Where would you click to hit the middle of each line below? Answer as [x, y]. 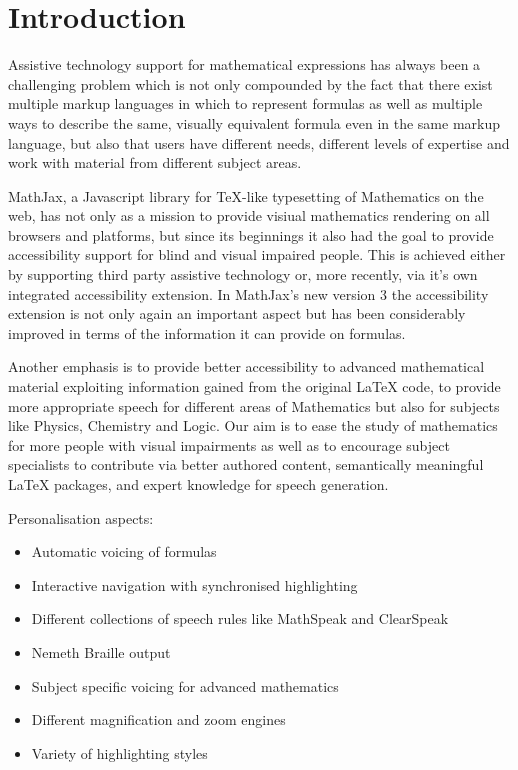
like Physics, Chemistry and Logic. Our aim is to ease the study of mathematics [253, 425]
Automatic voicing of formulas [124, 551]
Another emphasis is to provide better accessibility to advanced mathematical [246, 366]
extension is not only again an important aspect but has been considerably [237, 313]
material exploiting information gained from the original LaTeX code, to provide [254, 386]
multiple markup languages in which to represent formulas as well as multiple [245, 103]
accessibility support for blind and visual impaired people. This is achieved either [257, 254]
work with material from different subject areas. [155, 162]
